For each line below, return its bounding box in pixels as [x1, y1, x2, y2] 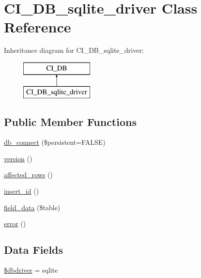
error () [4, 218, 26, 229]
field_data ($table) [4, 202, 61, 212]
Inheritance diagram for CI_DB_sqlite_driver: [4, 45, 144, 55]
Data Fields [4, 242, 63, 257]
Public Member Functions [4, 114, 137, 129]
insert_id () [4, 186, 39, 196]
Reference [4, 17, 71, 37]
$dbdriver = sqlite [4, 265, 58, 275]
